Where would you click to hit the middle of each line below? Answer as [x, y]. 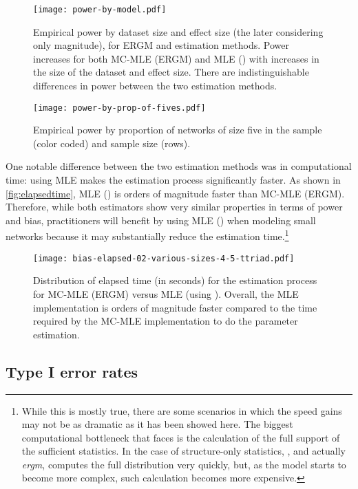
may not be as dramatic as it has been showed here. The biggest [157, 424]
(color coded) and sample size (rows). [112, 143]
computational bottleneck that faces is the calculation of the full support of [181, 437]
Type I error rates [72, 371]
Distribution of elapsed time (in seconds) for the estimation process [175, 280]
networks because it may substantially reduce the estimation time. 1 [147, 235]
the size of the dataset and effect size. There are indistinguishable [171, 72]
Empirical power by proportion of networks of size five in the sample [178, 130]
